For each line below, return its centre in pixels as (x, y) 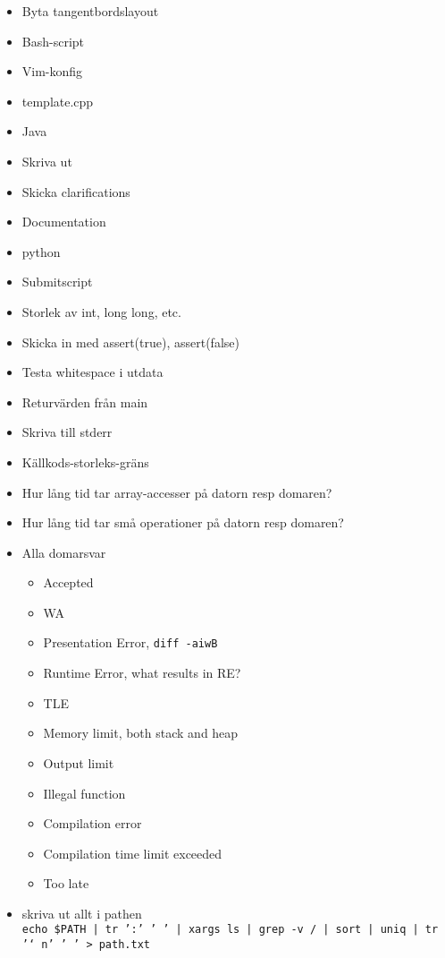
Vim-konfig (52, 71)
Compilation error (92, 823)
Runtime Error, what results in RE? (142, 673)
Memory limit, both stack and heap (141, 733)
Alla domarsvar (64, 552)
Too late (66, 883)
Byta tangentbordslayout (90, 11)
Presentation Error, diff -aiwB (130, 642)
